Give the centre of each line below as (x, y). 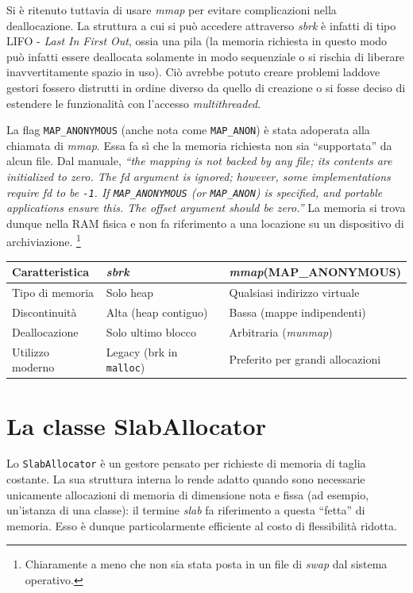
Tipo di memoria (53, 293)
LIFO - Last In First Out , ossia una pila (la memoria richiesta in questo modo (197, 41)
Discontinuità (44, 312)
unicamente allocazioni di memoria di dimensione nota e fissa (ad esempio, (188, 494)
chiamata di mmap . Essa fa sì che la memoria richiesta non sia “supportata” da (199, 145)
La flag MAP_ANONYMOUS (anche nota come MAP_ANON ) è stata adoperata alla (188, 130)
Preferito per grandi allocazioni (305, 359)
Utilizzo (31, 351)
